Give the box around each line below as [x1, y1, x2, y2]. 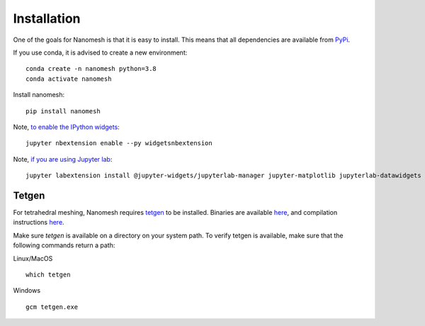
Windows [13, 286, 41, 295]
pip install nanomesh [25, 107, 101, 115]
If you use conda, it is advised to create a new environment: [13, 48, 188, 57]
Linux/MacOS [13, 254, 53, 262]
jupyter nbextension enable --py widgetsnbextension [25, 139, 212, 147]
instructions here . [13, 218, 64, 227]
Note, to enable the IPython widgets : [13, 123, 120, 131]
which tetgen [25, 270, 71, 279]
